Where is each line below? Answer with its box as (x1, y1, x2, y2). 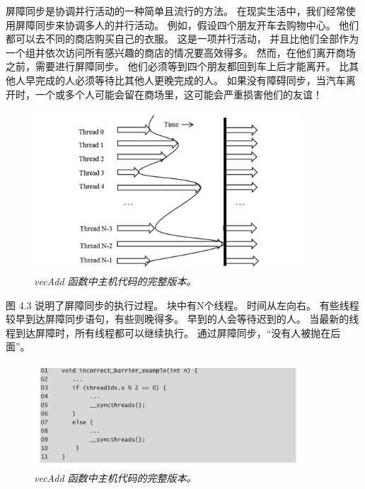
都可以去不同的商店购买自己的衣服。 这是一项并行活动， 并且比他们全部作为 (6, 31, 359, 46)
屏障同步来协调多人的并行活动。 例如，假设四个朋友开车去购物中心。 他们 (15, 17, 359, 32)
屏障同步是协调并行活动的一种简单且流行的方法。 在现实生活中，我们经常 (6, 4, 346, 18)
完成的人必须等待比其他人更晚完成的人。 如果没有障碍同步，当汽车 (35, 72, 346, 87)
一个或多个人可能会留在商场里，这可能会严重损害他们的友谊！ (35, 86, 323, 101)
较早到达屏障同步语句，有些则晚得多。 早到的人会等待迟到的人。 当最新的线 (6, 311, 359, 326)
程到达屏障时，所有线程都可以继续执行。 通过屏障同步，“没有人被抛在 (6, 325, 331, 340)
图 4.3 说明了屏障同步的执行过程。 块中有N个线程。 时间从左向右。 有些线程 (6, 297, 359, 312)
